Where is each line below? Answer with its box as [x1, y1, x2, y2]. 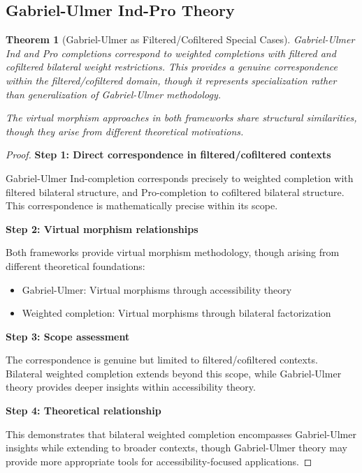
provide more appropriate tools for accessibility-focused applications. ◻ [6, 453, 312, 468]
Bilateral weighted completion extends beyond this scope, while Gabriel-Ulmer [6, 366, 342, 380]
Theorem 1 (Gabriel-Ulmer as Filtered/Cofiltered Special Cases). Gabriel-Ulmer [6, 32, 355, 47]
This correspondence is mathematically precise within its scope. [6, 198, 278, 213]
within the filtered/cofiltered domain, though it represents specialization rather [6, 73, 337, 87]
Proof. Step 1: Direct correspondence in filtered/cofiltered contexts [6, 147, 331, 162]
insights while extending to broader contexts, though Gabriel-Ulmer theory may [6, 440, 347, 455]
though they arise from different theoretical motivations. [6, 123, 244, 138]
